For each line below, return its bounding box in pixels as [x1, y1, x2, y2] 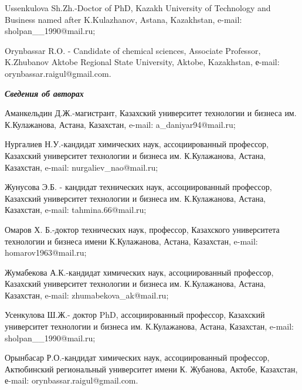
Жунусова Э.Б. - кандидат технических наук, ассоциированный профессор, [5, 181, 272, 193]
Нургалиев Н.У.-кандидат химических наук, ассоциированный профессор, [5, 138, 269, 150]
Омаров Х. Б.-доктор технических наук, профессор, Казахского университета [5, 223, 280, 235]
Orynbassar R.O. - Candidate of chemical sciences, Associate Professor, [5, 44, 261, 56]
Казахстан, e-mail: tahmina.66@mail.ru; [5, 204, 147, 216]
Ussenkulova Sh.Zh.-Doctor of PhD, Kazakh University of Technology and [5, 2, 271, 13]
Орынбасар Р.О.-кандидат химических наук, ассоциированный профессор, [5, 351, 270, 364]
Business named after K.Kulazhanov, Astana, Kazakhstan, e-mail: [5, 13, 242, 25]
